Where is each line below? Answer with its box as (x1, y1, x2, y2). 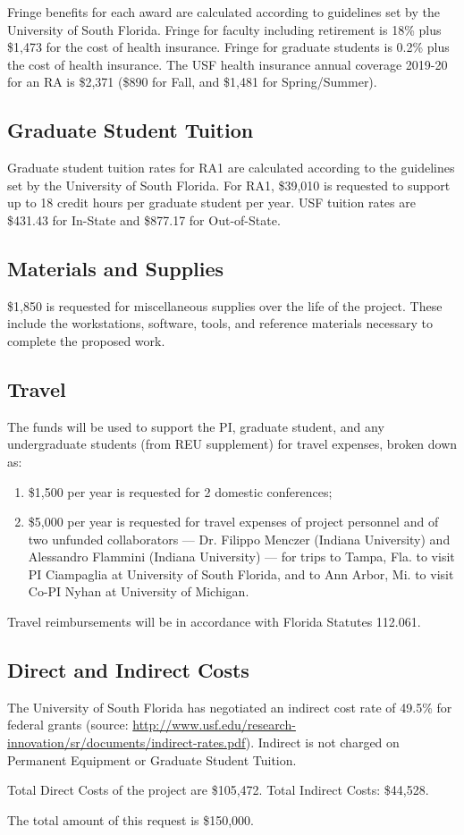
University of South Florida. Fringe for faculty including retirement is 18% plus (7, 20, 442, 38)
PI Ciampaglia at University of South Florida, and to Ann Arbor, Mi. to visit (28, 564, 454, 583)
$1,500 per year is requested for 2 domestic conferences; (28, 482, 333, 501)
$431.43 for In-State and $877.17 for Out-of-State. (7, 210, 281, 229)
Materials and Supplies (7, 254, 224, 282)
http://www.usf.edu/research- (132, 715, 296, 734)
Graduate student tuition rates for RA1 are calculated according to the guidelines (7, 158, 455, 177)
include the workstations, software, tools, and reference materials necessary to (7, 314, 433, 333)
